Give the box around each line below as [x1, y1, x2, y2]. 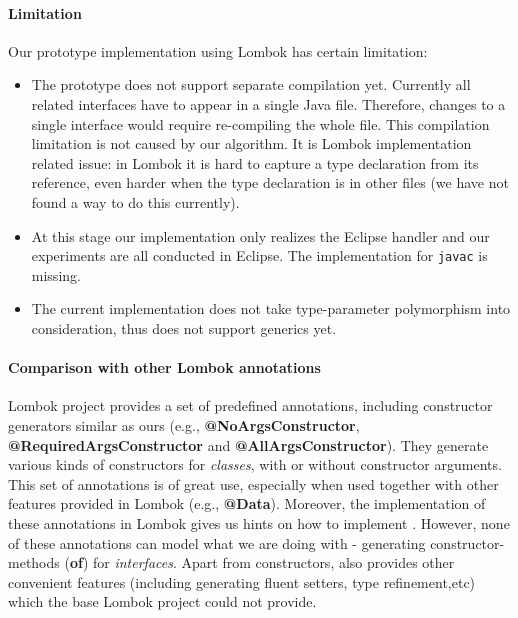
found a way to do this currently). [31, 191, 240, 212]
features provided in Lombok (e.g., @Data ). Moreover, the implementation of [8, 493, 486, 514]
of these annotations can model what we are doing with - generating [8, 532, 426, 553]
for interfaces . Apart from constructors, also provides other [92, 552, 455, 573]
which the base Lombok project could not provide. [8, 591, 317, 612]
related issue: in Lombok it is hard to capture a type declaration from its [31, 152, 479, 173]
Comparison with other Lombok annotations [8, 357, 321, 378]
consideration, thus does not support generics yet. [31, 317, 337, 338]
